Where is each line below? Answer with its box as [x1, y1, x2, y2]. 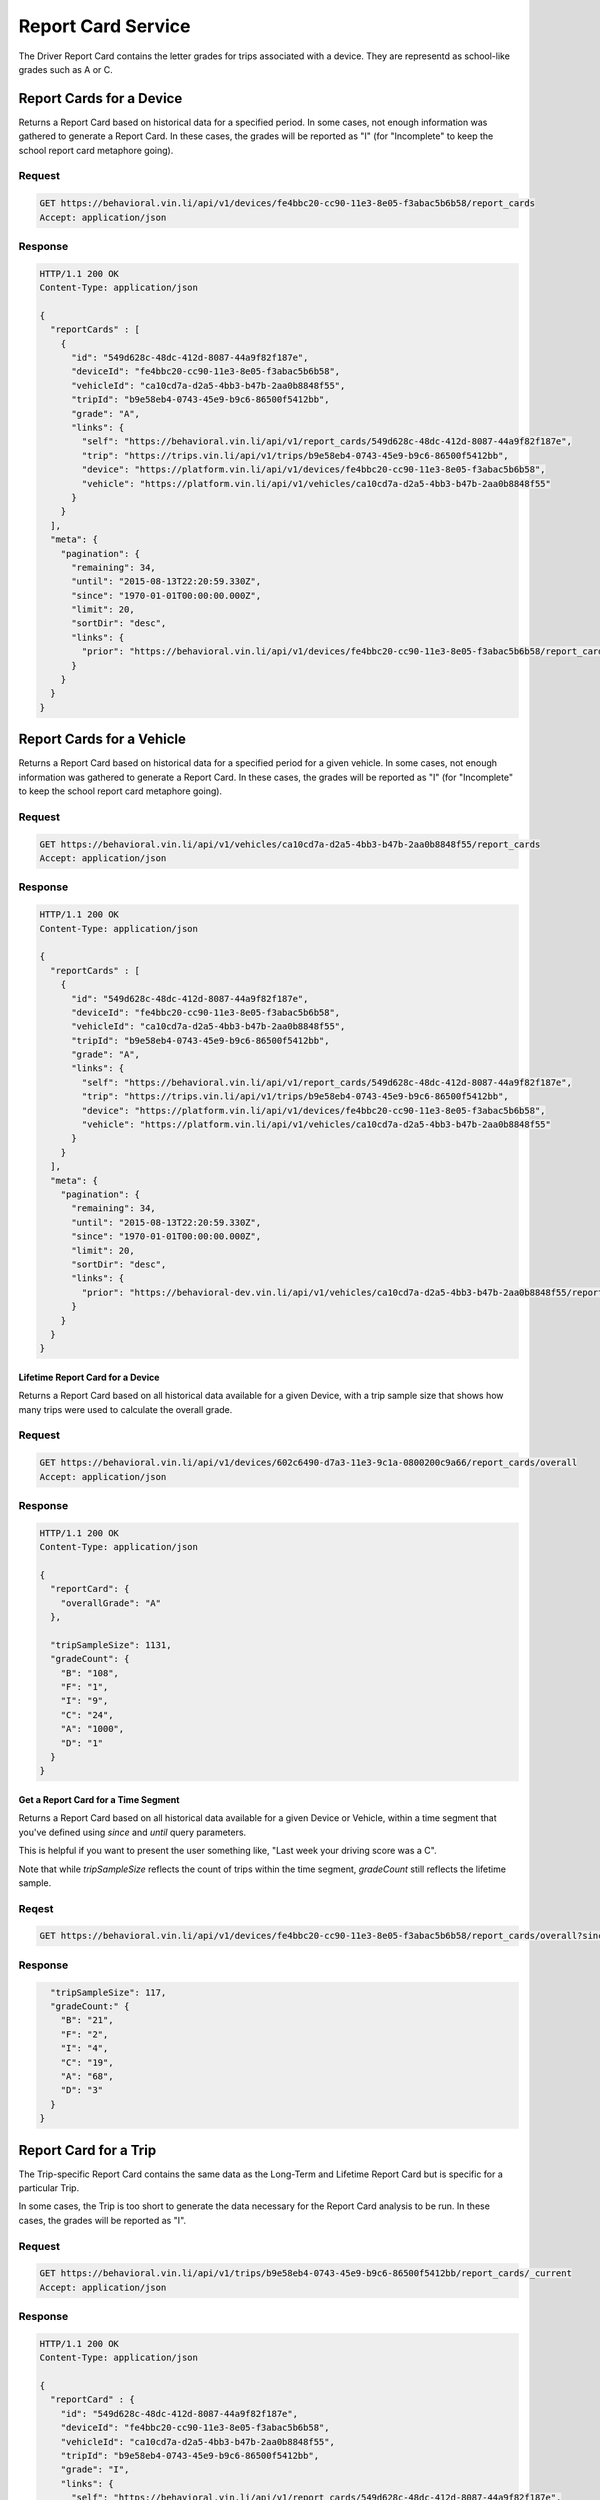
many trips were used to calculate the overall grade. [18, 1403, 233, 1415]
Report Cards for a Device [18, 90, 183, 107]
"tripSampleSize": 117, [50, 1986, 167, 1998]
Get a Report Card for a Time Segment [18, 1793, 180, 1805]
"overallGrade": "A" [60, 1597, 162, 1609]
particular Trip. [18, 2182, 80, 2194]
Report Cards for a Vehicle [18, 731, 187, 748]
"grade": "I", [60, 2464, 130, 2475]
